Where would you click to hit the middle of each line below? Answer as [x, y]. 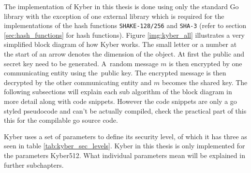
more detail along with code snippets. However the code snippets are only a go [120, 101]
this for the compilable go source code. [61, 120]
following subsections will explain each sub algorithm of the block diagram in [118, 92]
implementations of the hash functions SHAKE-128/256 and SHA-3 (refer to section [125, 25]
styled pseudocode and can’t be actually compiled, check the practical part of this [125, 110]
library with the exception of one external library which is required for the [114, 16]
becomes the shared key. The [205, 82]
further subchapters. [34, 165]
